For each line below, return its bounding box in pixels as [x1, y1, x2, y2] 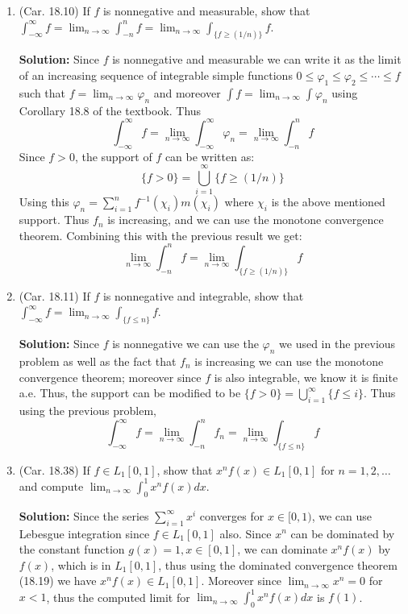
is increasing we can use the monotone [194, 352, 384, 369]
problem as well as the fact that [19, 352, 177, 369]
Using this [19, 193, 69, 210]
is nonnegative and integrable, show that [102, 287, 304, 304]
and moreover [153, 84, 221, 101]
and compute [19, 477, 84, 494]
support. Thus [19, 211, 90, 228]
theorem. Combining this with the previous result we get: [19, 226, 302, 243]
